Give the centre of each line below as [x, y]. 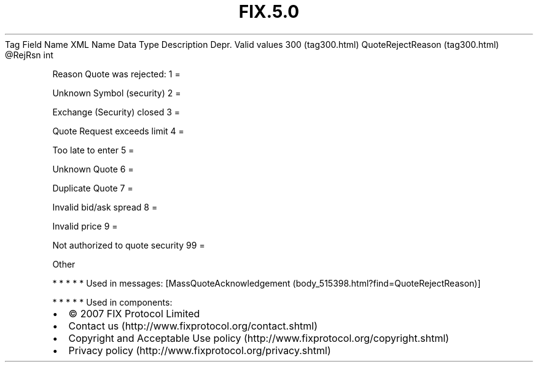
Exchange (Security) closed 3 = [116, 112]
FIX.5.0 [269, 12]
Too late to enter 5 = [93, 150]
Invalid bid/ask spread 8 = [105, 207]
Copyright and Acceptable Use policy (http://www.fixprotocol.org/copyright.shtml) [259, 338]
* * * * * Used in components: [112, 302]
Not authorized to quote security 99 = [129, 245]
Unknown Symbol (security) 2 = [117, 93]
